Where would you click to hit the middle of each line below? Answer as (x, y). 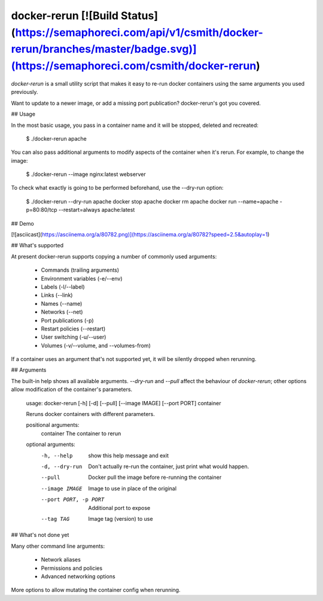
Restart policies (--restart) (73, 329)
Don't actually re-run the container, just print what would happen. (169, 466)
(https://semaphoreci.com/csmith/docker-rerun (134, 66)
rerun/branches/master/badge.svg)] (104, 49)
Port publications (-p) (67, 320)
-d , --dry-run (62, 467)
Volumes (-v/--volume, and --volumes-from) (96, 345)
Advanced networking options (78, 576)
